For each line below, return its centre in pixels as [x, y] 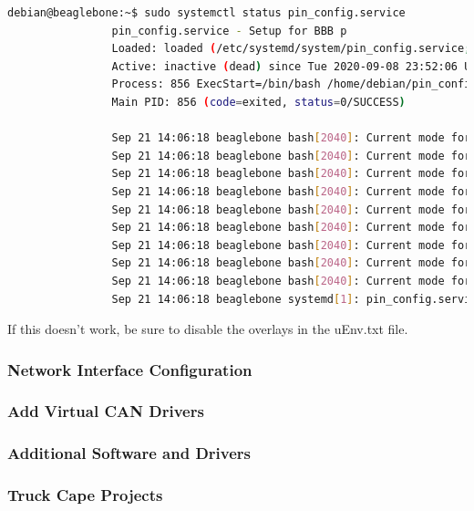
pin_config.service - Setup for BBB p [229, 31]
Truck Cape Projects [85, 495]
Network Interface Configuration [130, 369]
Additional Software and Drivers [129, 453]
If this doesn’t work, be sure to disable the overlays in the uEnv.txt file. [208, 329]
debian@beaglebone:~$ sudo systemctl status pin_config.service [206, 13]
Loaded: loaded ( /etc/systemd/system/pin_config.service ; [291, 49]
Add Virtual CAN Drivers [106, 411]
